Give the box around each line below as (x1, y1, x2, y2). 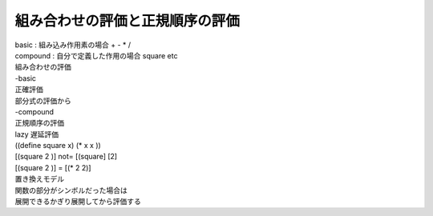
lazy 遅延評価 (14, 129, 59, 139)
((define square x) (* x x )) (14, 141, 102, 150)
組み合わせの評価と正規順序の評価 (14, 12, 241, 30)
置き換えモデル (14, 174, 64, 184)
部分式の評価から (14, 96, 71, 106)
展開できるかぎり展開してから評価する (14, 197, 142, 206)
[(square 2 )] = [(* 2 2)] (14, 162, 91, 172)
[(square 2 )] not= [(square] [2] (14, 152, 118, 162)
